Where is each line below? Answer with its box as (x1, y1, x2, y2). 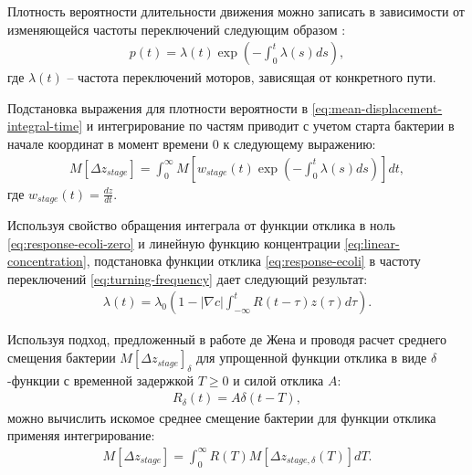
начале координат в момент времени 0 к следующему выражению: (7, 134, 376, 153)
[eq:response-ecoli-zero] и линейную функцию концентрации (7, 233, 341, 252)
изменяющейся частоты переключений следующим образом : (7, 19, 346, 38)
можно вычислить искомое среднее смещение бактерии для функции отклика (7, 407, 436, 427)
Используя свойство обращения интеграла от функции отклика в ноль (7, 216, 395, 235)
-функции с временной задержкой (7, 370, 194, 389)
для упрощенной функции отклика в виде (195, 348, 427, 367)
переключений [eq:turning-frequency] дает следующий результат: (7, 269, 368, 288)
